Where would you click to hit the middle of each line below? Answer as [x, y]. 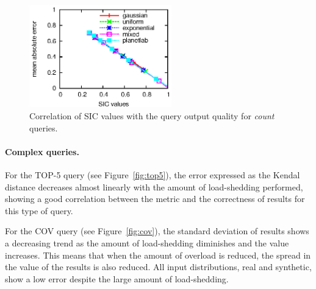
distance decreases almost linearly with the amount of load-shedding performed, [154, 186]
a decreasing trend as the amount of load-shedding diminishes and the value [147, 243]
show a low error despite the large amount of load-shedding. [117, 278]
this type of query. [39, 210]
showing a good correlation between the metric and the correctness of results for [155, 199]
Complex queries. [42, 151]
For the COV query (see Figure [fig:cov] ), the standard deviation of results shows [157, 231]
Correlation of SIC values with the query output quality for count [152, 116]
